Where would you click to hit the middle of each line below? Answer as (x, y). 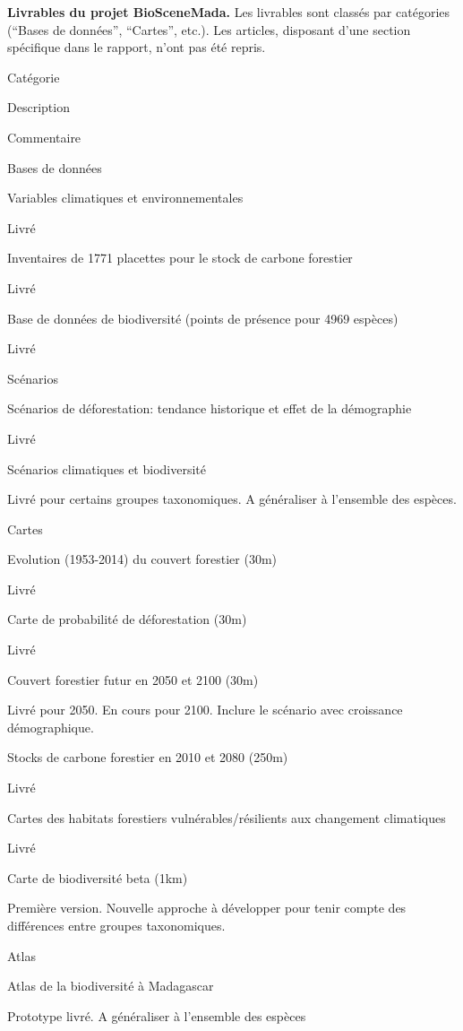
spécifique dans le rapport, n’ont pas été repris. (137, 47)
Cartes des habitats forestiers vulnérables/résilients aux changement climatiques (227, 817)
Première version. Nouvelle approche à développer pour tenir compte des (207, 908)
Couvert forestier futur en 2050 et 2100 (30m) (133, 679)
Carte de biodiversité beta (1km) (98, 877)
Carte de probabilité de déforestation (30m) (127, 619)
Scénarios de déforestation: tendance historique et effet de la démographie (210, 408)
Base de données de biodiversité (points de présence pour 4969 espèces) (203, 318)
